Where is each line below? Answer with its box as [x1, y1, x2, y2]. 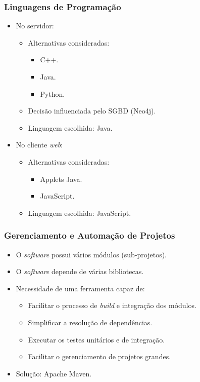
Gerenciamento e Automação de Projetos [4, 229, 175, 242]
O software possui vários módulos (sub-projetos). [16, 249, 167, 259]
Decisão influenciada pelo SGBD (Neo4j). [28, 105, 156, 116]
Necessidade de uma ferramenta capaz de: [16, 283, 145, 293]
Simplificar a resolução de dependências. [28, 317, 153, 327]
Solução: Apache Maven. [16, 368, 92, 378]
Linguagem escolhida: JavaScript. [28, 207, 131, 218]
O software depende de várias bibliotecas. [16, 266, 144, 277]
